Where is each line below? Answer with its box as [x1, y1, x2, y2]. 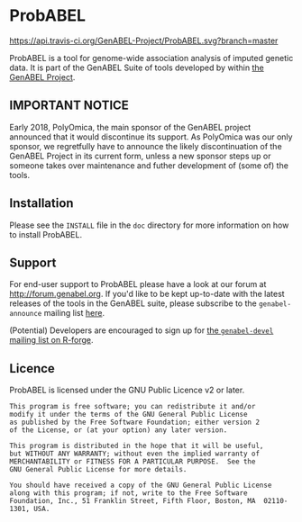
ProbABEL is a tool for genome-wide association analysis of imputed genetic [9, 52, 294, 63]
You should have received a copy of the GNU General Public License [9, 481, 272, 490]
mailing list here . [43, 308, 105, 319]
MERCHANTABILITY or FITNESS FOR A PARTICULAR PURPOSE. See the [9, 457, 256, 466]
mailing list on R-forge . [9, 335, 94, 346]
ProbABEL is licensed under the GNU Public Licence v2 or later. [9, 384, 245, 396]
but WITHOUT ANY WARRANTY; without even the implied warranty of [9, 449, 260, 459]
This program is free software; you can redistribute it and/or [9, 402, 256, 411]
